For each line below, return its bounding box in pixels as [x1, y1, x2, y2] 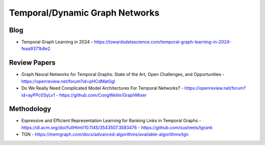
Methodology [9, 105, 52, 113]
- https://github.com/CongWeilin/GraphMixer [55, 92, 147, 98]
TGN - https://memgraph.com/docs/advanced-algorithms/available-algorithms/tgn [21, 131, 189, 137]
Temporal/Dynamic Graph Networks [9, 7, 159, 18]
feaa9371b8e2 [21, 46, 51, 51]
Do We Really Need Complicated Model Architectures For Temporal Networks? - [21, 85, 184, 91]
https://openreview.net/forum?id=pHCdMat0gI [21, 78, 115, 84]
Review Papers [9, 59, 56, 67]
